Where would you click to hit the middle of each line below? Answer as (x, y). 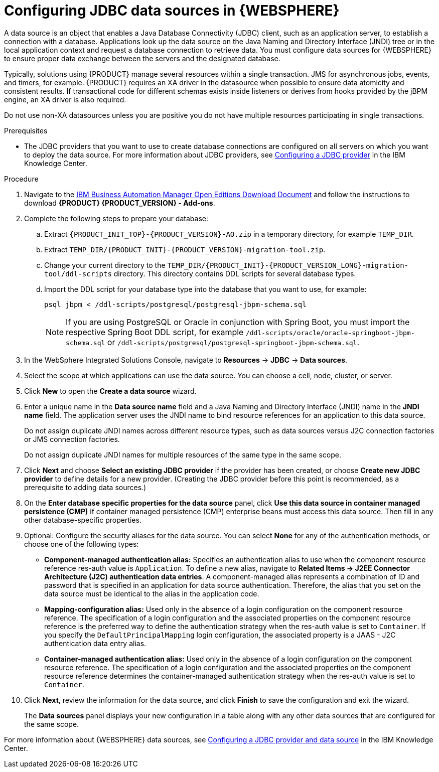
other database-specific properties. (83, 520)
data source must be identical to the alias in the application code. (152, 593)
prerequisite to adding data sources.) (85, 487)
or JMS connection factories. (72, 439)
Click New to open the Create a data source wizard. (110, 391)
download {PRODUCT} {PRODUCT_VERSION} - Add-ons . (120, 203)
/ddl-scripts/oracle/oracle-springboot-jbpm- (330, 333)
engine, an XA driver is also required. (65, 99)
